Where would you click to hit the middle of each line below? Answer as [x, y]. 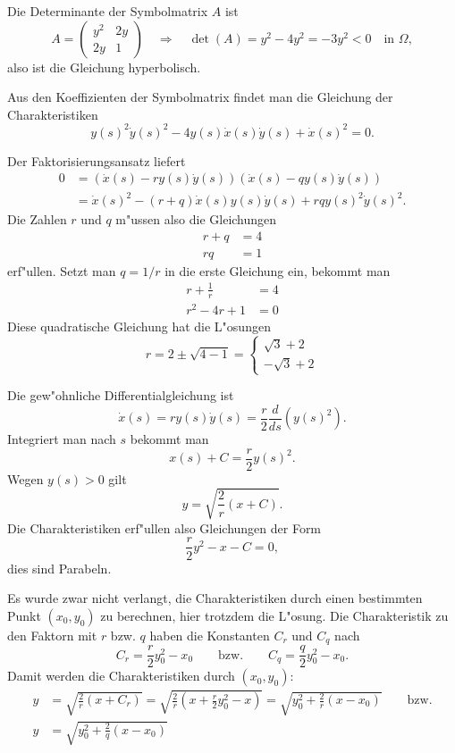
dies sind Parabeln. [59, 568]
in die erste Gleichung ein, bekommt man [278, 270]
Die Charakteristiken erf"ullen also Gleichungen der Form [164, 527]
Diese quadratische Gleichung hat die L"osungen [139, 326]
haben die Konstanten [210, 635]
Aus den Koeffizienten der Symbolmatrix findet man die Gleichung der [200, 97]
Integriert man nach [62, 439]
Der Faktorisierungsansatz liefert [97, 160]
